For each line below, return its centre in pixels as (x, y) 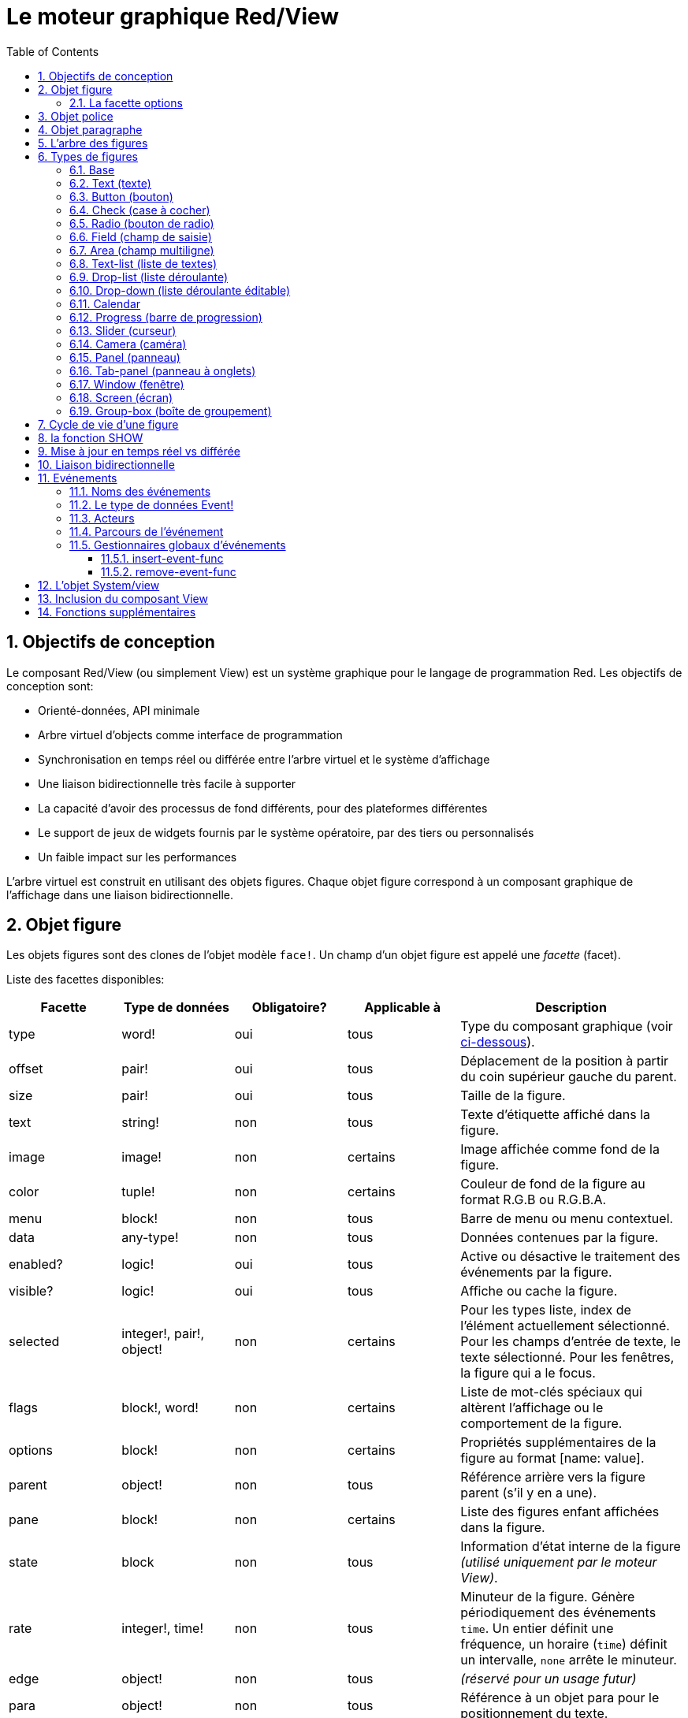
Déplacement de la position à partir (565, 1061)
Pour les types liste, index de (546, 1310)
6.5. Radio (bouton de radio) (142, 223)
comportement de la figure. (541, 1424)
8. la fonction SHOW (91, 437)
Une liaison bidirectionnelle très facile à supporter (167, 783)
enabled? (36, 1264)
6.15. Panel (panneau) (125, 357)
